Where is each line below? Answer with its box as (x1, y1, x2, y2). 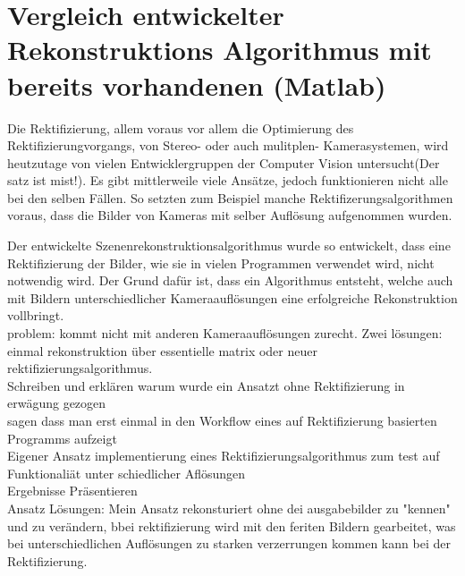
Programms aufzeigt (7, 428, 117, 447)
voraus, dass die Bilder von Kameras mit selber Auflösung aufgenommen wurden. (7, 206, 452, 224)
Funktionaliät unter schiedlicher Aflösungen (7, 463, 246, 482)
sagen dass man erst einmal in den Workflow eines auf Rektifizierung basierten (7, 411, 437, 429)
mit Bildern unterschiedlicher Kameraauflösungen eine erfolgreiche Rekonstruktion (7, 288, 458, 307)
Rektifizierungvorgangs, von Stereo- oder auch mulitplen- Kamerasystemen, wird (7, 136, 449, 155)
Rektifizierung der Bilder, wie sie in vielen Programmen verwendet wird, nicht (7, 253, 435, 272)
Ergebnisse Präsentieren (7, 481, 138, 500)
